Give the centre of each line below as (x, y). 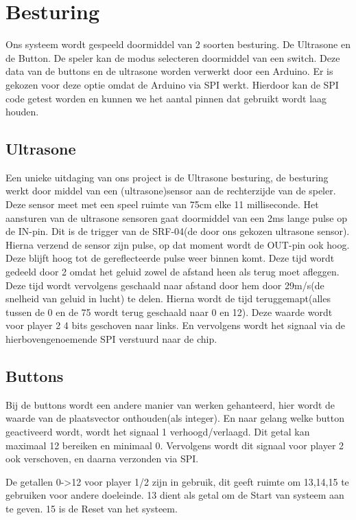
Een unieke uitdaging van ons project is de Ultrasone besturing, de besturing (167, 177)
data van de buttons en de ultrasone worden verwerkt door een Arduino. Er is (169, 71)
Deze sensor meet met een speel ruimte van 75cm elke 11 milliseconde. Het (162, 204)
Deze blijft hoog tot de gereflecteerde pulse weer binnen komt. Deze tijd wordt (170, 258)
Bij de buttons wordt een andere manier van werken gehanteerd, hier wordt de (170, 404)
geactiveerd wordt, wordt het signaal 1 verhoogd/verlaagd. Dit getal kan (158, 431)
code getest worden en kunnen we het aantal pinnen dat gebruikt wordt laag (166, 98)
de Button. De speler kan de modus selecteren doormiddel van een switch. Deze (173, 57)
